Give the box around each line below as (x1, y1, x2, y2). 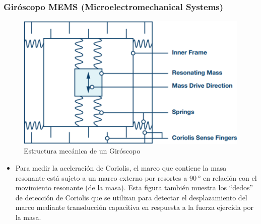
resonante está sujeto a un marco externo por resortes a (15, 172, 187, 183)
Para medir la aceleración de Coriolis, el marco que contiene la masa (15, 162, 227, 173)
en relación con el (203, 172, 257, 183)
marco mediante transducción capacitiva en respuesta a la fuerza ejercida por (15, 202, 253, 212)
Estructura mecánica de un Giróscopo (24, 145, 141, 156)
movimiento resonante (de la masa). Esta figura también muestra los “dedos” (15, 182, 253, 193)
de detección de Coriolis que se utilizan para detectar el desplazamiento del (15, 192, 247, 202)
